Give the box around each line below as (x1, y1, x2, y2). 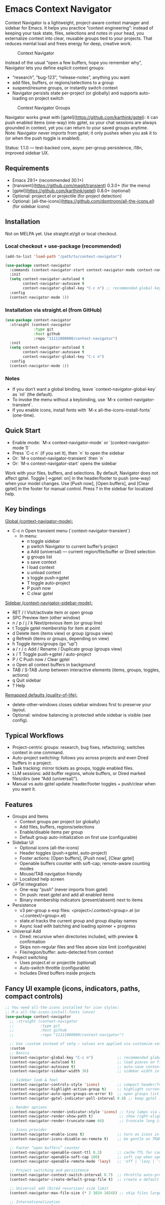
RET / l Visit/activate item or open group (12, 609, 93, 615)
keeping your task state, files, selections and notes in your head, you (5, 30, 144, 36)
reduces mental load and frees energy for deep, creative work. (5, 40, 132, 46)
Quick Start (5, 427, 41, 435)
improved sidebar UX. (5, 150, 49, 156)
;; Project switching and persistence (9, 1168, 89, 1173)
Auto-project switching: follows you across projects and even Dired (12, 755, 149, 761)
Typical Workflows (5, 731, 64, 740)
